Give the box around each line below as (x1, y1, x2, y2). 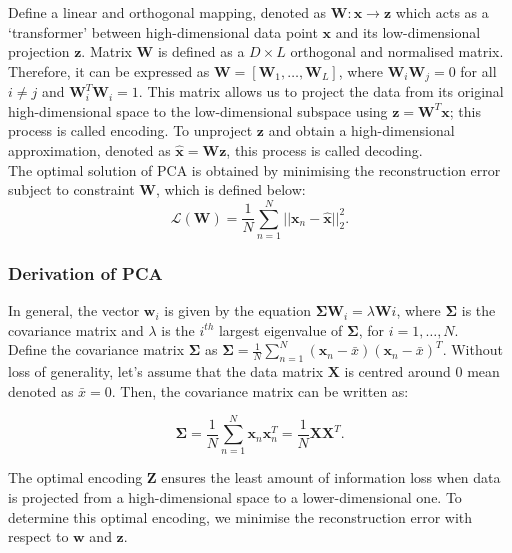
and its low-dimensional (335, 21, 481, 42)
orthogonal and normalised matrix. (290, 41, 504, 62)
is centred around (344, 361, 451, 382)
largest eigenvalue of (218, 319, 343, 340)
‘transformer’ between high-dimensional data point (8, 21, 318, 42)
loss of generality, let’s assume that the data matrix (8, 361, 324, 382)
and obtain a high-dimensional (268, 120, 455, 141)
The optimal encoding (8, 467, 143, 488)
